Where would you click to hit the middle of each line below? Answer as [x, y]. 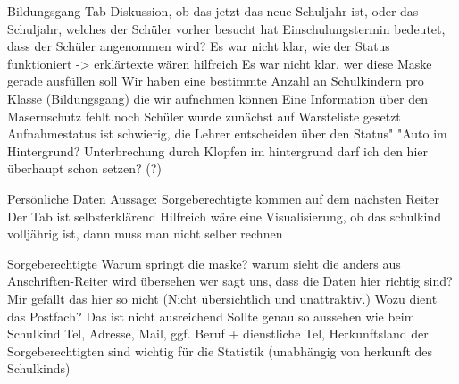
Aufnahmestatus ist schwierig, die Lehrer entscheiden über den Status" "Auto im [227, 134]
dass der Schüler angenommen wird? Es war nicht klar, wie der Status [199, 46]
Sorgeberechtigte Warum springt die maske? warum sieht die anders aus [204, 263]
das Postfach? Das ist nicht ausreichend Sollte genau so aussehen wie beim [211, 316]
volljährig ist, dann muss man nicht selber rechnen [145, 234]
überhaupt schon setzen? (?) [84, 168]
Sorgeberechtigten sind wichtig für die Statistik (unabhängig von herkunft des [220, 351]
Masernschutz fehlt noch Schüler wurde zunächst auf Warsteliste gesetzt [204, 116]
